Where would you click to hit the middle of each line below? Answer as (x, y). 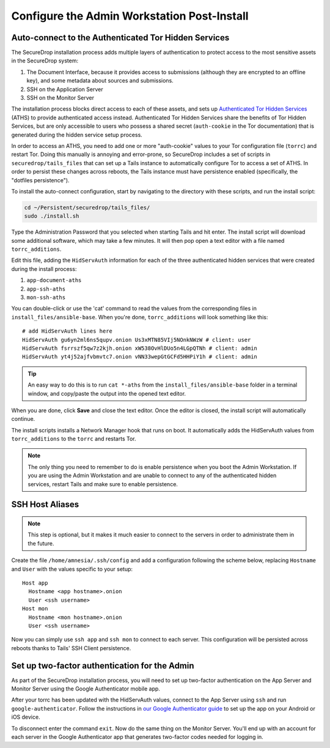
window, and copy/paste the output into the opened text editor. (107, 393)
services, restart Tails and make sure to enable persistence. (103, 484)
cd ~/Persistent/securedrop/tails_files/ (87, 207)
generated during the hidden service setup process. (77, 135)
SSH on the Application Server (65, 89)
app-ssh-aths (46, 289)
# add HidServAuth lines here (68, 331)
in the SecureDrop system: (45, 61)
